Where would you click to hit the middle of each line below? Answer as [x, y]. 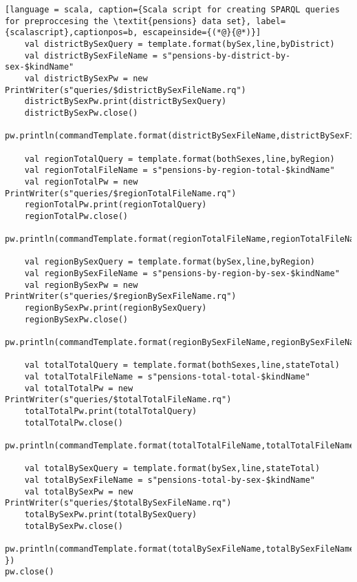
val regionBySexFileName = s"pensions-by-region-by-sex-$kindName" [182, 274]
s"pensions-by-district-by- [227, 55]
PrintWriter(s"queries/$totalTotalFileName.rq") [118, 400]
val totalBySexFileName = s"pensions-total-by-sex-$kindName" [170, 480]
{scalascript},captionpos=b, [72, 33]
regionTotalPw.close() [76, 216]
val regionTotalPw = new [81, 181]
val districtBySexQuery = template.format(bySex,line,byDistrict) [180, 44]
